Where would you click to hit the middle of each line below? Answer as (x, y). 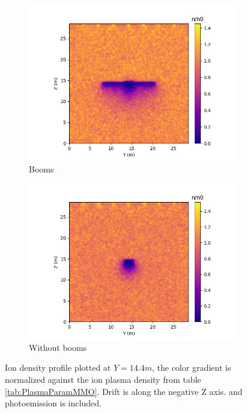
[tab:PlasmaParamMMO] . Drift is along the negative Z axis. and (124, 391)
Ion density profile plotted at (58, 367)
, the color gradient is (191, 367)
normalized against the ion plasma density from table (103, 379)
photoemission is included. (53, 403)
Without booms (58, 347)
